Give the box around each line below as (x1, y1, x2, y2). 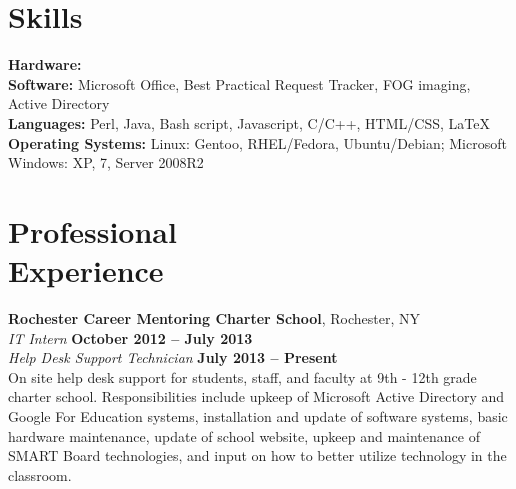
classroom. (8, 464, 72, 485)
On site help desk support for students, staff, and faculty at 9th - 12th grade (8, 366, 477, 387)
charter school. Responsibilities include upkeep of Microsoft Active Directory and (8, 386, 505, 407)
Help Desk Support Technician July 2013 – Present (8, 347, 338, 368)
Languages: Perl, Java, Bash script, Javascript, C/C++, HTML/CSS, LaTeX (8, 112, 490, 133)
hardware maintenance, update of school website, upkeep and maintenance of (8, 425, 480, 446)
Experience (8, 250, 164, 291)
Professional (8, 210, 177, 251)
